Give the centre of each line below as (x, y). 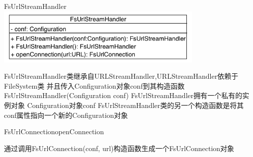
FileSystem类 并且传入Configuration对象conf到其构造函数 (94, 85)
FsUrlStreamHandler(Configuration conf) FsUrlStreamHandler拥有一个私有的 (123, 95)
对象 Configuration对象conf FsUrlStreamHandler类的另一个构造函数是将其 (127, 105)
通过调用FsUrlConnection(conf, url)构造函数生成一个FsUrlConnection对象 (119, 148)
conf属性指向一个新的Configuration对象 (66, 115)
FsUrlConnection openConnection (54, 131)
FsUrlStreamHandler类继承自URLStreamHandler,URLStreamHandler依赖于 (121, 76)
